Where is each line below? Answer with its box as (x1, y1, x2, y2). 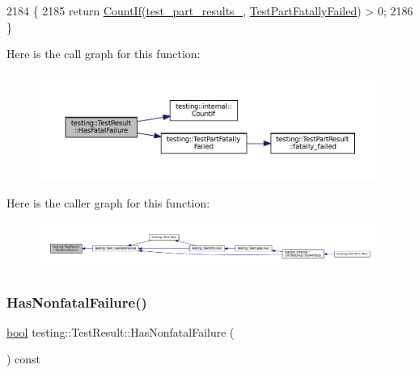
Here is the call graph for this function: (6, 45, 201, 62)
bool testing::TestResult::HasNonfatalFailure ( (6, 323, 235, 340)
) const (6, 350, 41, 367)
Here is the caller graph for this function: (6, 195, 210, 212)
